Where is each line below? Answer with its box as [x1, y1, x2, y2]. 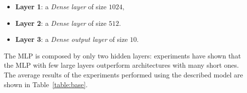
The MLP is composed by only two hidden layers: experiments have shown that [4, 50, 241, 60]
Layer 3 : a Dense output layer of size [15, 34, 128, 44]
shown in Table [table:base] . [4, 79, 88, 89]
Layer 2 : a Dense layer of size [15, 18, 106, 28]
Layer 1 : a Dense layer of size [15, 1, 106, 11]
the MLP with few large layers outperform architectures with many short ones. [4, 60, 239, 70]
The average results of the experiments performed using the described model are [4, 69, 243, 79]
